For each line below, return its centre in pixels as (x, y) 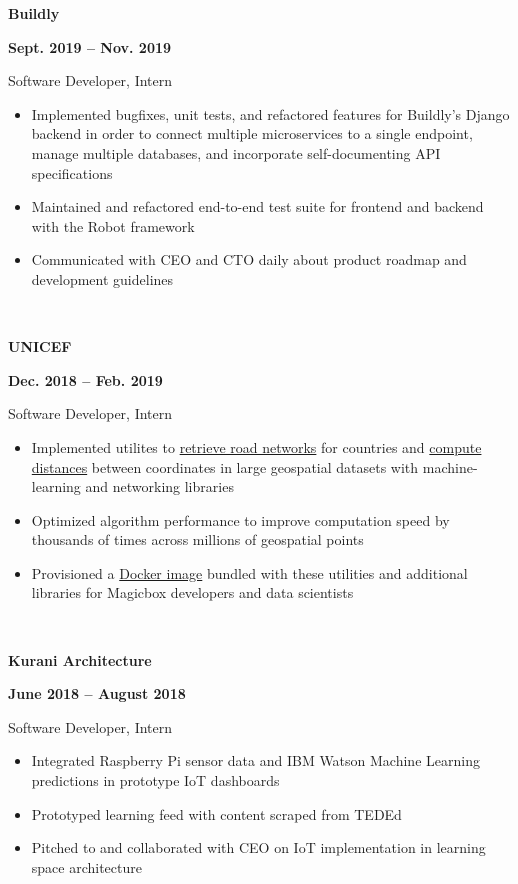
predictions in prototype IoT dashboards (155, 780)
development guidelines (102, 278)
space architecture (86, 866)
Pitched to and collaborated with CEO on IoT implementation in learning (258, 847)
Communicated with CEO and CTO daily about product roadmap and (249, 259)
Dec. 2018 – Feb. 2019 (85, 379)
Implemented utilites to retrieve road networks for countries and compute (256, 446)
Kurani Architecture (80, 659)
